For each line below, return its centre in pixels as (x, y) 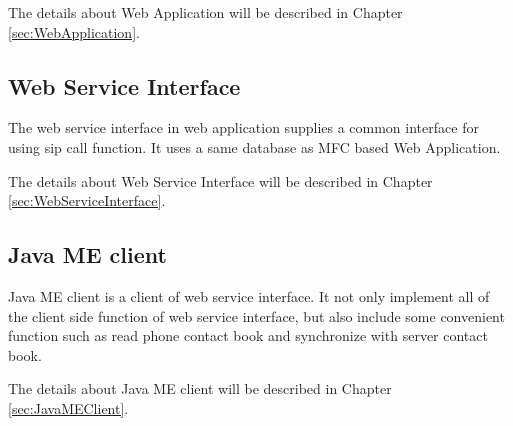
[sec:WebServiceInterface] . (87, 200)
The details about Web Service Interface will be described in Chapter (220, 180)
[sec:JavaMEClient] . (68, 407)
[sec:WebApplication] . (74, 31)
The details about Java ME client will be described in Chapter (200, 388)
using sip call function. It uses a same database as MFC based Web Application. (254, 146)
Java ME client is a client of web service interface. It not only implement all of (249, 295)
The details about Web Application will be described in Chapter (205, 12)
